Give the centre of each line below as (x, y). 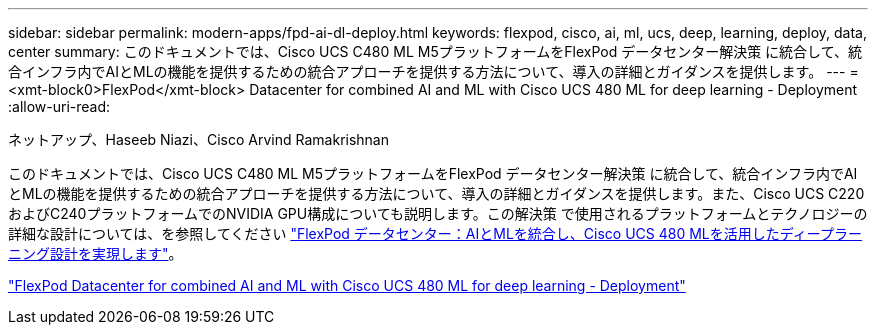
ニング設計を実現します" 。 (95, 253)
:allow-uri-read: (59, 106)
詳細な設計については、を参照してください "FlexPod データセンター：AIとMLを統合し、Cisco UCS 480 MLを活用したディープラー (435, 233)
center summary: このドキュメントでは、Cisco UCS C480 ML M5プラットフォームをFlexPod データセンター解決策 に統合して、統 (435, 51)
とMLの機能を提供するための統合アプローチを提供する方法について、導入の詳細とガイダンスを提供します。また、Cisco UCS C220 (436, 193)
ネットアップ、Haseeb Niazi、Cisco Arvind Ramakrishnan (198, 139)
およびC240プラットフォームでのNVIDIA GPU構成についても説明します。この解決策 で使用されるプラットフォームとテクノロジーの (438, 213)
